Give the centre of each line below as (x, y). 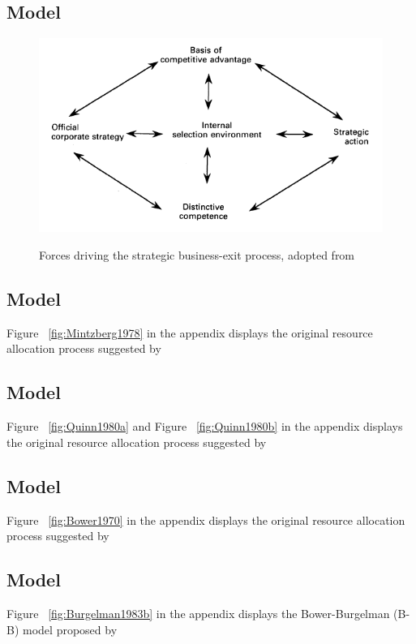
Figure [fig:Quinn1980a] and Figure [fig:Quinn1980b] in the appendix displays (205, 426)
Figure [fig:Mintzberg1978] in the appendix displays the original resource (190, 332)
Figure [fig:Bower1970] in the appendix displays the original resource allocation (206, 519)
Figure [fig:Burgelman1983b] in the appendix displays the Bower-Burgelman (198, 614)
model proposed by (70, 629)
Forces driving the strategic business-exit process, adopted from (197, 255)
